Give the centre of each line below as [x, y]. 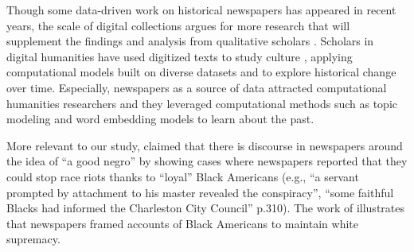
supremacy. [33, 239]
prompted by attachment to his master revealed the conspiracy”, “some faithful [200, 192]
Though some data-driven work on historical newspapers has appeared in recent [201, 10]
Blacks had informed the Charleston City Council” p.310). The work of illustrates [205, 208]
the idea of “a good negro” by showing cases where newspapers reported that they [207, 161]
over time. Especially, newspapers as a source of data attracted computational [197, 87]
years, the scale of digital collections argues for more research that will [178, 25]
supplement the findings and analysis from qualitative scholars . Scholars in [190, 41]
